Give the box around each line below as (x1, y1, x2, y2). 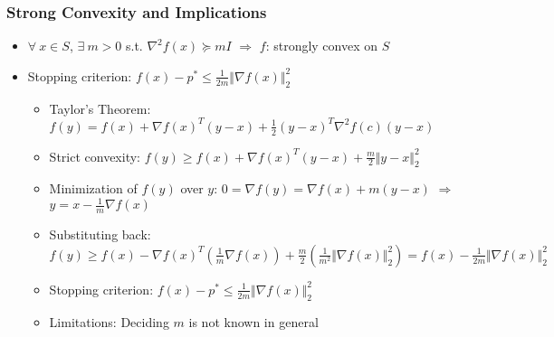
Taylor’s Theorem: (49, 98, 151, 117)
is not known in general (188, 312, 319, 331)
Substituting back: (49, 225, 151, 244)
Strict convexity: (49, 146, 140, 165)
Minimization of (49, 179, 138, 198)
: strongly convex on (265, 36, 378, 55)
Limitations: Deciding (49, 312, 169, 331)
